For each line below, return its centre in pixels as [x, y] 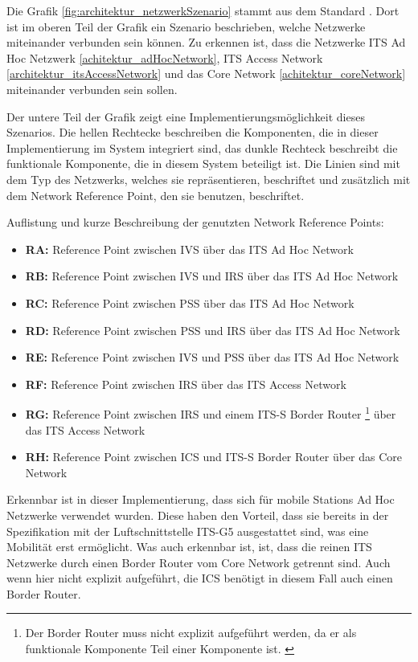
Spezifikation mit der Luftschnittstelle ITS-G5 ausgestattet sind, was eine [188, 531]
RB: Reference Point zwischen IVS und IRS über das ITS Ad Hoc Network [212, 276]
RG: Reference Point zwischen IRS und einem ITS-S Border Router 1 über [211, 413]
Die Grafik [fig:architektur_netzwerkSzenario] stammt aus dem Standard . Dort [203, 10]
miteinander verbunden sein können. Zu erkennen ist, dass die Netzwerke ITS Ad [206, 42]
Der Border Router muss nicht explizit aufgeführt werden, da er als [191, 633]
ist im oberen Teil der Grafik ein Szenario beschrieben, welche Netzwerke [186, 26]
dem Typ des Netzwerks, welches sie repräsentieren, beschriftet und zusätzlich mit [209, 179]
